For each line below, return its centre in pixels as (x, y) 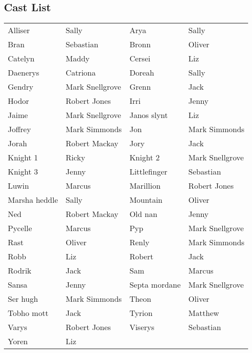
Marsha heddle (33, 200)
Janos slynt (149, 115)
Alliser (19, 30)
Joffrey (19, 129)
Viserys (142, 327)
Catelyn (21, 59)
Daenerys (24, 73)
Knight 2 (145, 157)
